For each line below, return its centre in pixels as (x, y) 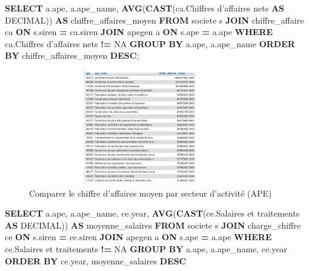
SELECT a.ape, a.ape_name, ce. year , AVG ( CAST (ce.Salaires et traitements (152, 213)
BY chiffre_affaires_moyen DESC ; (72, 55)
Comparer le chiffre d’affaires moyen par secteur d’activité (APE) (151, 193)
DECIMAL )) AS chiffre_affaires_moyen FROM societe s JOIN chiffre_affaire (154, 20)
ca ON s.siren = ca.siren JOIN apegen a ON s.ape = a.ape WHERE (139, 32)
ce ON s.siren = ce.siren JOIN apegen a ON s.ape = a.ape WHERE (138, 237)
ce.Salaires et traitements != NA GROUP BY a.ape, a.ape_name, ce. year (146, 248)
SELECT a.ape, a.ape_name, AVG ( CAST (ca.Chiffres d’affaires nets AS (145, 8)
